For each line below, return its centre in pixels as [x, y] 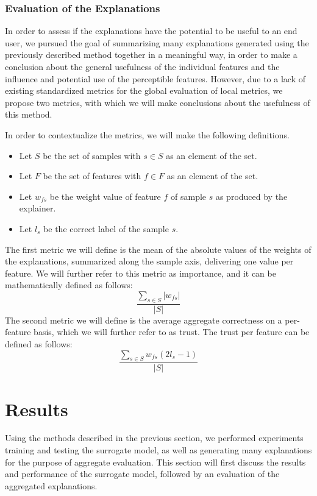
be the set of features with [92, 176]
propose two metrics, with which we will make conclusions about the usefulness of [158, 102]
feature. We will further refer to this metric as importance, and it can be [141, 273]
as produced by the [251, 196]
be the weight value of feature [105, 196]
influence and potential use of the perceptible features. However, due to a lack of [155, 78]
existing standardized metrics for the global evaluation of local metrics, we [144, 90]
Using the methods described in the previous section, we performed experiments [154, 438]
